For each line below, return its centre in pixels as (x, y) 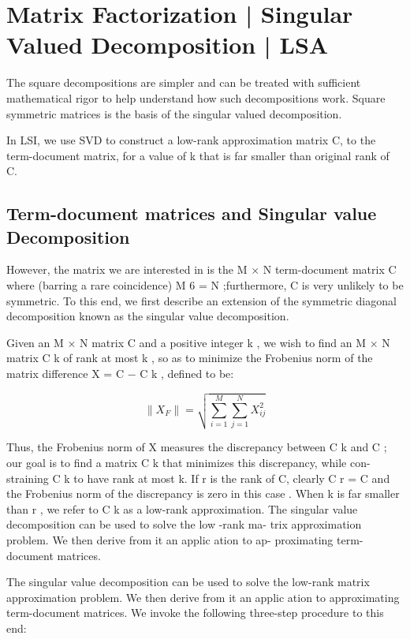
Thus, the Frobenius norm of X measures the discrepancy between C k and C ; (197, 447)
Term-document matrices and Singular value (192, 213)
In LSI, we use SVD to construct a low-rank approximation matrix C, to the (191, 140)
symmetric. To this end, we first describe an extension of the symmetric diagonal (201, 300)
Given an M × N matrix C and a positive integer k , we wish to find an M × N (198, 342)
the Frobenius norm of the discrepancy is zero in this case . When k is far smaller (203, 493)
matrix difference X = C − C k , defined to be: (120, 374)
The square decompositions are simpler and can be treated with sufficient (184, 82)
